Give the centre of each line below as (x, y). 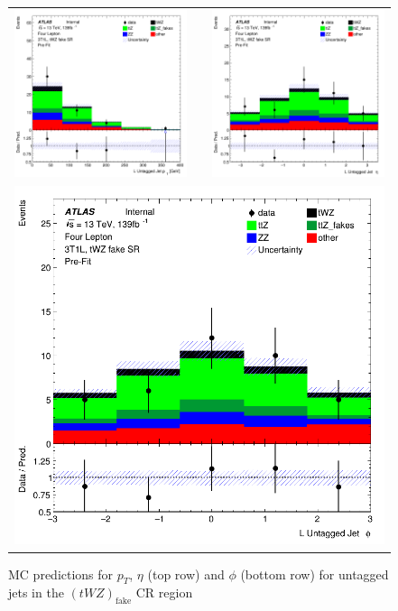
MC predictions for (61, 574)
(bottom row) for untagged (315, 574)
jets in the (36, 592)
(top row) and (186, 574)
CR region (164, 592)
